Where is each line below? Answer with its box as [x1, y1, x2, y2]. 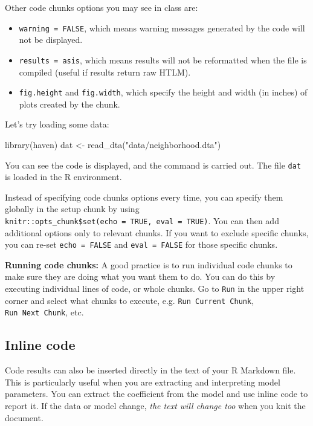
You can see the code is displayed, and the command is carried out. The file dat [5, 158, 302, 171]
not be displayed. [19, 33, 83, 46]
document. [5, 411, 44, 424]
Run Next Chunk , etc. [5, 306, 84, 318]
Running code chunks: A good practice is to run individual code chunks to [5, 258, 292, 271]
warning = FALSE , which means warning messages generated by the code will [19, 21, 305, 34]
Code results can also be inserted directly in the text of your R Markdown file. [5, 364, 296, 376]
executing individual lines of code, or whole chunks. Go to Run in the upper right [5, 282, 305, 295]
